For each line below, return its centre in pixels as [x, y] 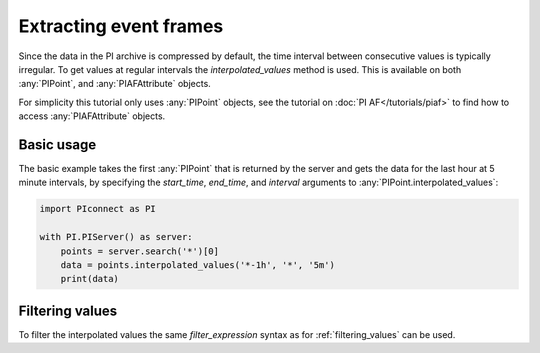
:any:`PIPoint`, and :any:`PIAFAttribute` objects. [115, 84]
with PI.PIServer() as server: [116, 237]
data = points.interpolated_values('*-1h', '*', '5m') [197, 264]
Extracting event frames [121, 26]
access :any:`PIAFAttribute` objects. [92, 116]
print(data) [90, 279]
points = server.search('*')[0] [140, 251]
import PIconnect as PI [98, 209]
